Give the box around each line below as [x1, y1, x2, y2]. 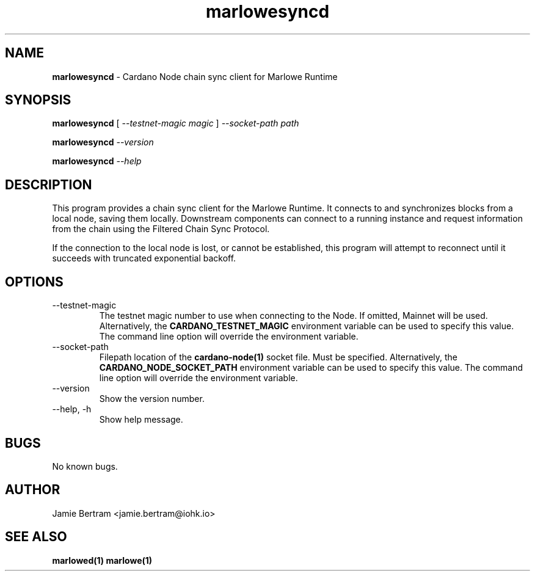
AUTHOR [5, 482, 60, 498]
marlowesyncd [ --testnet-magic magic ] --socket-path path [52, 118, 299, 129]
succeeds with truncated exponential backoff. [52, 253, 236, 264]
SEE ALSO [5, 529, 67, 545]
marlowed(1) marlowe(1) [52, 555, 153, 566]
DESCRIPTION [5, 177, 92, 192]
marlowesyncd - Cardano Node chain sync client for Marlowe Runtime [52, 71, 338, 82]
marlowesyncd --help [52, 156, 142, 167]
